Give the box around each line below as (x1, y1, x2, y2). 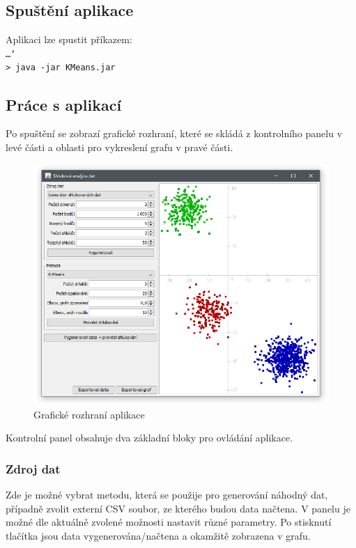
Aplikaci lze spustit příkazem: (6, 32, 132, 47)
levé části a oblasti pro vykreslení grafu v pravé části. (6, 139, 233, 154)
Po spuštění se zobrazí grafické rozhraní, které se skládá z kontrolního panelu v (6, 126, 343, 141)
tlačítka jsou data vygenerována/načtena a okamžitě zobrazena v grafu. (6, 528, 311, 542)
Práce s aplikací (6, 93, 122, 115)
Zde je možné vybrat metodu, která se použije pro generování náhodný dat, (6, 487, 328, 501)
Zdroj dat (6, 460, 61, 477)
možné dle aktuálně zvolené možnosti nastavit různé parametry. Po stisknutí (6, 515, 332, 529)
